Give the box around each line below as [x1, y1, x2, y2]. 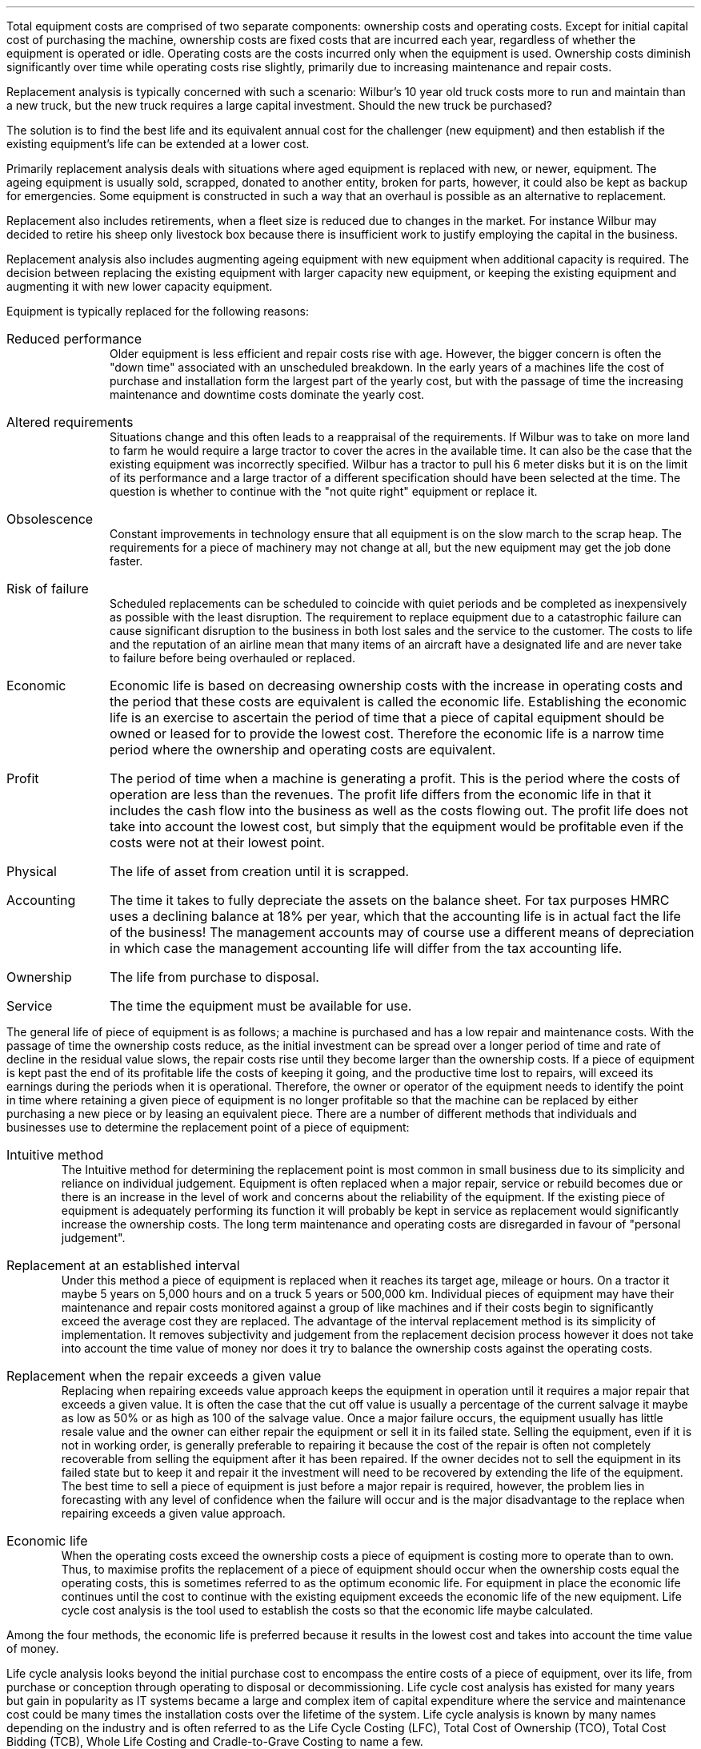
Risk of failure [6, 581, 89, 597]
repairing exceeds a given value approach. [61, 1506, 286, 1520]
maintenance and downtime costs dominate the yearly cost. [110, 388, 425, 401]
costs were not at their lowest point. [110, 834, 325, 850]
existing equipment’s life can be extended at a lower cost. [6, 137, 310, 151]
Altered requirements [6, 414, 134, 430]
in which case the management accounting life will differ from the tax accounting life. [110, 940, 623, 956]
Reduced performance [6, 331, 142, 347]
